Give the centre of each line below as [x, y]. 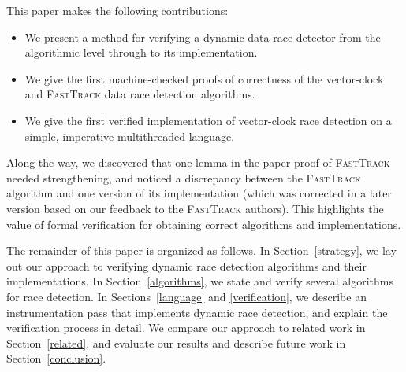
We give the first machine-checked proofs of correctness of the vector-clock [204, 78]
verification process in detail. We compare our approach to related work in [186, 328]
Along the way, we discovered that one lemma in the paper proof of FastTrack [198, 162]
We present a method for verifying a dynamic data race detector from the [203, 37]
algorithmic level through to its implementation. [141, 52]
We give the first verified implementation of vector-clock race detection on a [208, 120]
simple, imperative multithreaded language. [130, 136]
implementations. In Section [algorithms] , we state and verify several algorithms [200, 281]
